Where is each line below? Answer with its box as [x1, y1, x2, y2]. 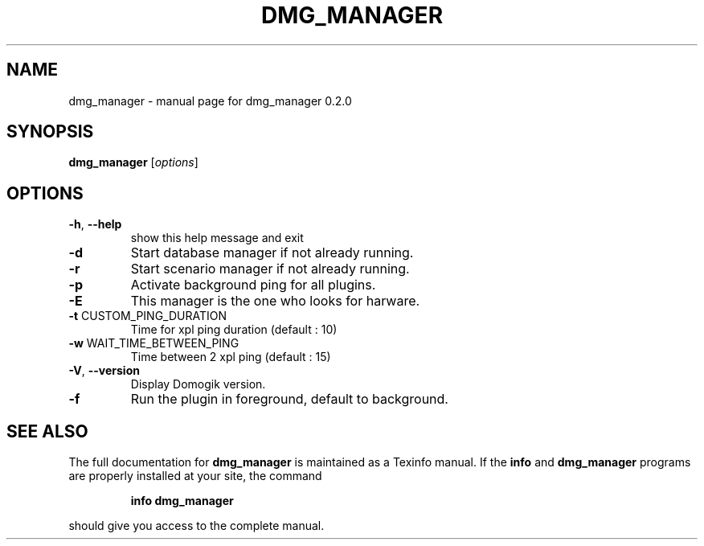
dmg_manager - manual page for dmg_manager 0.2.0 [68, 93, 352, 108]
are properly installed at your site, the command [68, 469, 322, 483]
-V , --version [68, 363, 140, 378]
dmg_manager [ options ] [68, 155, 199, 170]
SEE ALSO [6, 421, 88, 441]
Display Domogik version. [130, 377, 266, 392]
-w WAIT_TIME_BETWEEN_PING [68, 336, 239, 351]
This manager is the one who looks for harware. [130, 293, 420, 310]
